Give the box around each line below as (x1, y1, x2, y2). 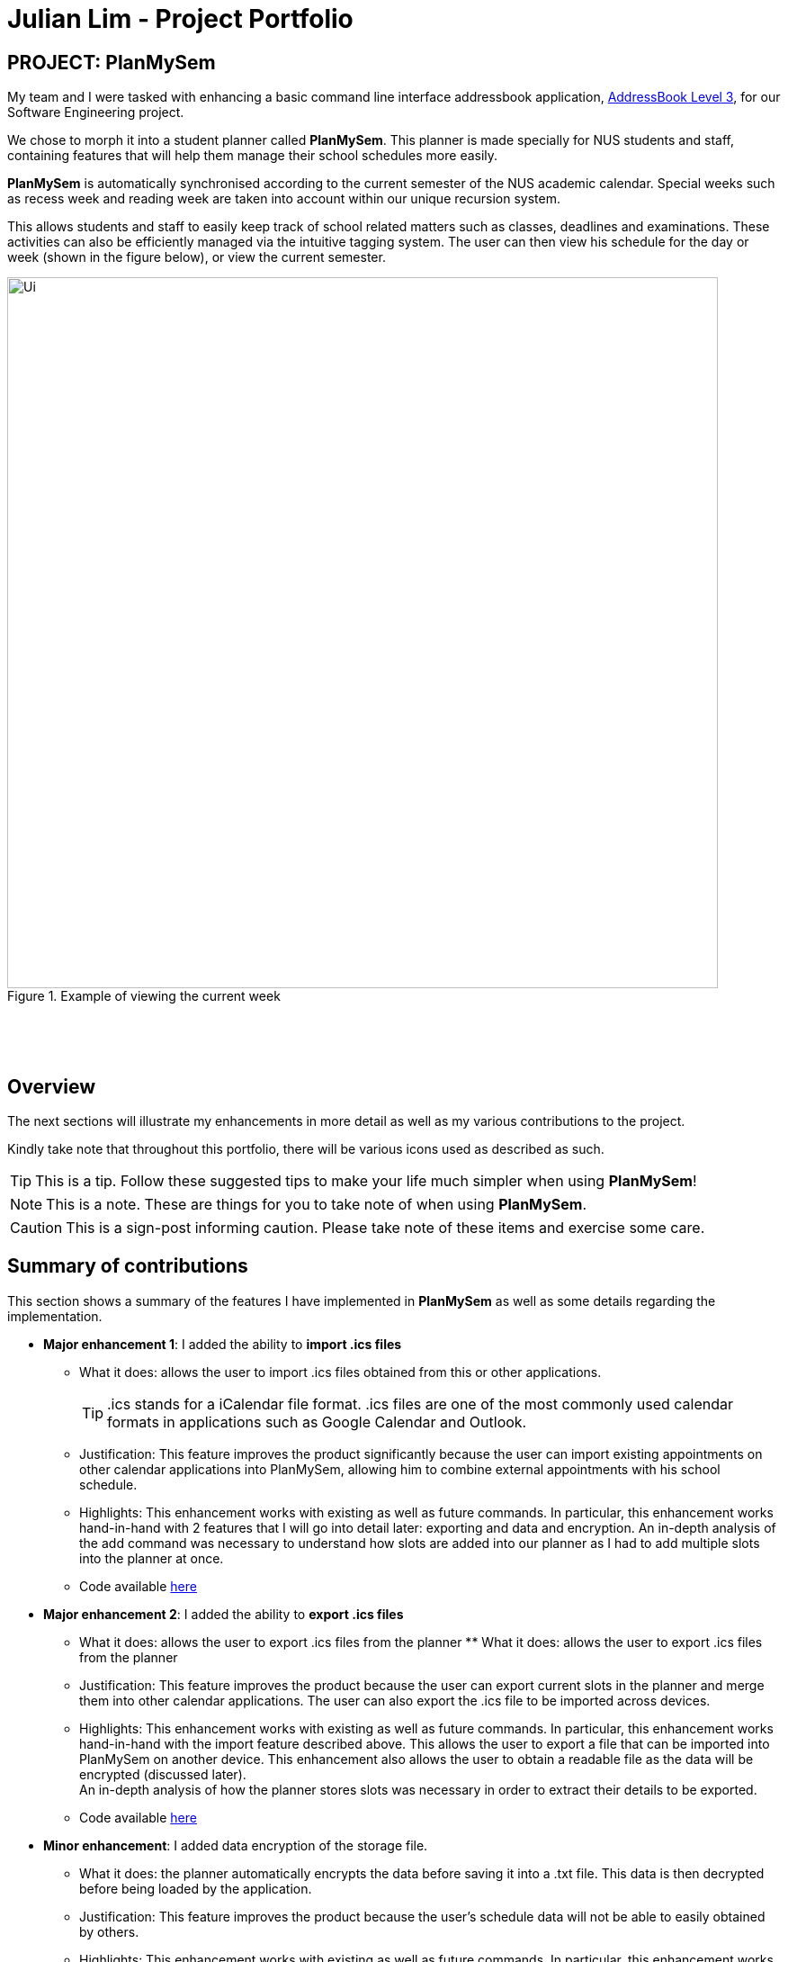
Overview (7, 1075, 96, 1098)
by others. (79, 1923, 139, 1939)
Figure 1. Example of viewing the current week (7, 988, 281, 1004)
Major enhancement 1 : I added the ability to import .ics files (43, 1336, 402, 1352)
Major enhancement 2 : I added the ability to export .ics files (43, 1606, 404, 1622)
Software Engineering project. (7, 104, 184, 121)
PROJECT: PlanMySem (7, 50, 216, 74)
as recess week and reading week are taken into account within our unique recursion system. (7, 191, 560, 207)
